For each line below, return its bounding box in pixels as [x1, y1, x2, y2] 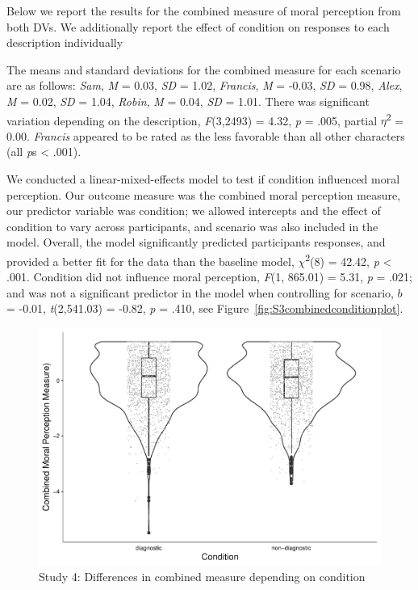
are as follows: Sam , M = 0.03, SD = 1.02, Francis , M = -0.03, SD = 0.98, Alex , [6, 77, 403, 94]
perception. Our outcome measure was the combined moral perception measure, [6, 186, 401, 203]
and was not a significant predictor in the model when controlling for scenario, [6, 284, 394, 301]
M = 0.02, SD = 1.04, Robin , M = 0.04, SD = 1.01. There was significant [6, 92, 370, 109]
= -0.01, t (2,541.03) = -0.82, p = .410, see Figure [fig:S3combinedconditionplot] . [6, 300, 403, 317]
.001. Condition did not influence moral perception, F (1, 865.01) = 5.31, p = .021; [6, 268, 412, 285]
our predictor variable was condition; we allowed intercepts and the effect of [6, 202, 381, 219]
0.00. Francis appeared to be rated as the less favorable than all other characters [6, 127, 405, 144]
